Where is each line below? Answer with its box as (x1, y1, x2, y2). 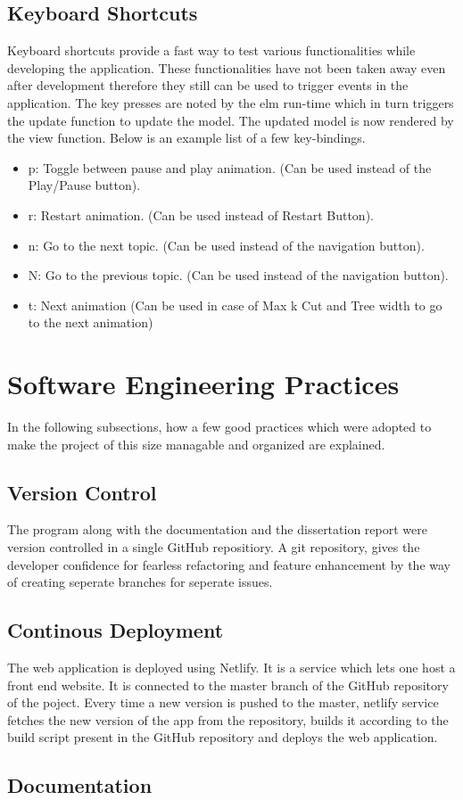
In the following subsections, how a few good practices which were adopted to (7, 417, 432, 436)
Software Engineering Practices (7, 366, 400, 402)
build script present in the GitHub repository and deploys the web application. (7, 728, 438, 746)
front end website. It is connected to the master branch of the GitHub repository (7, 675, 449, 694)
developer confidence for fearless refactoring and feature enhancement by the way (7, 555, 451, 573)
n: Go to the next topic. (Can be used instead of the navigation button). (28, 235, 425, 254)
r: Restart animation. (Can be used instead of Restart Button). (28, 205, 374, 224)
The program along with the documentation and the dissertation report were (7, 520, 427, 539)
